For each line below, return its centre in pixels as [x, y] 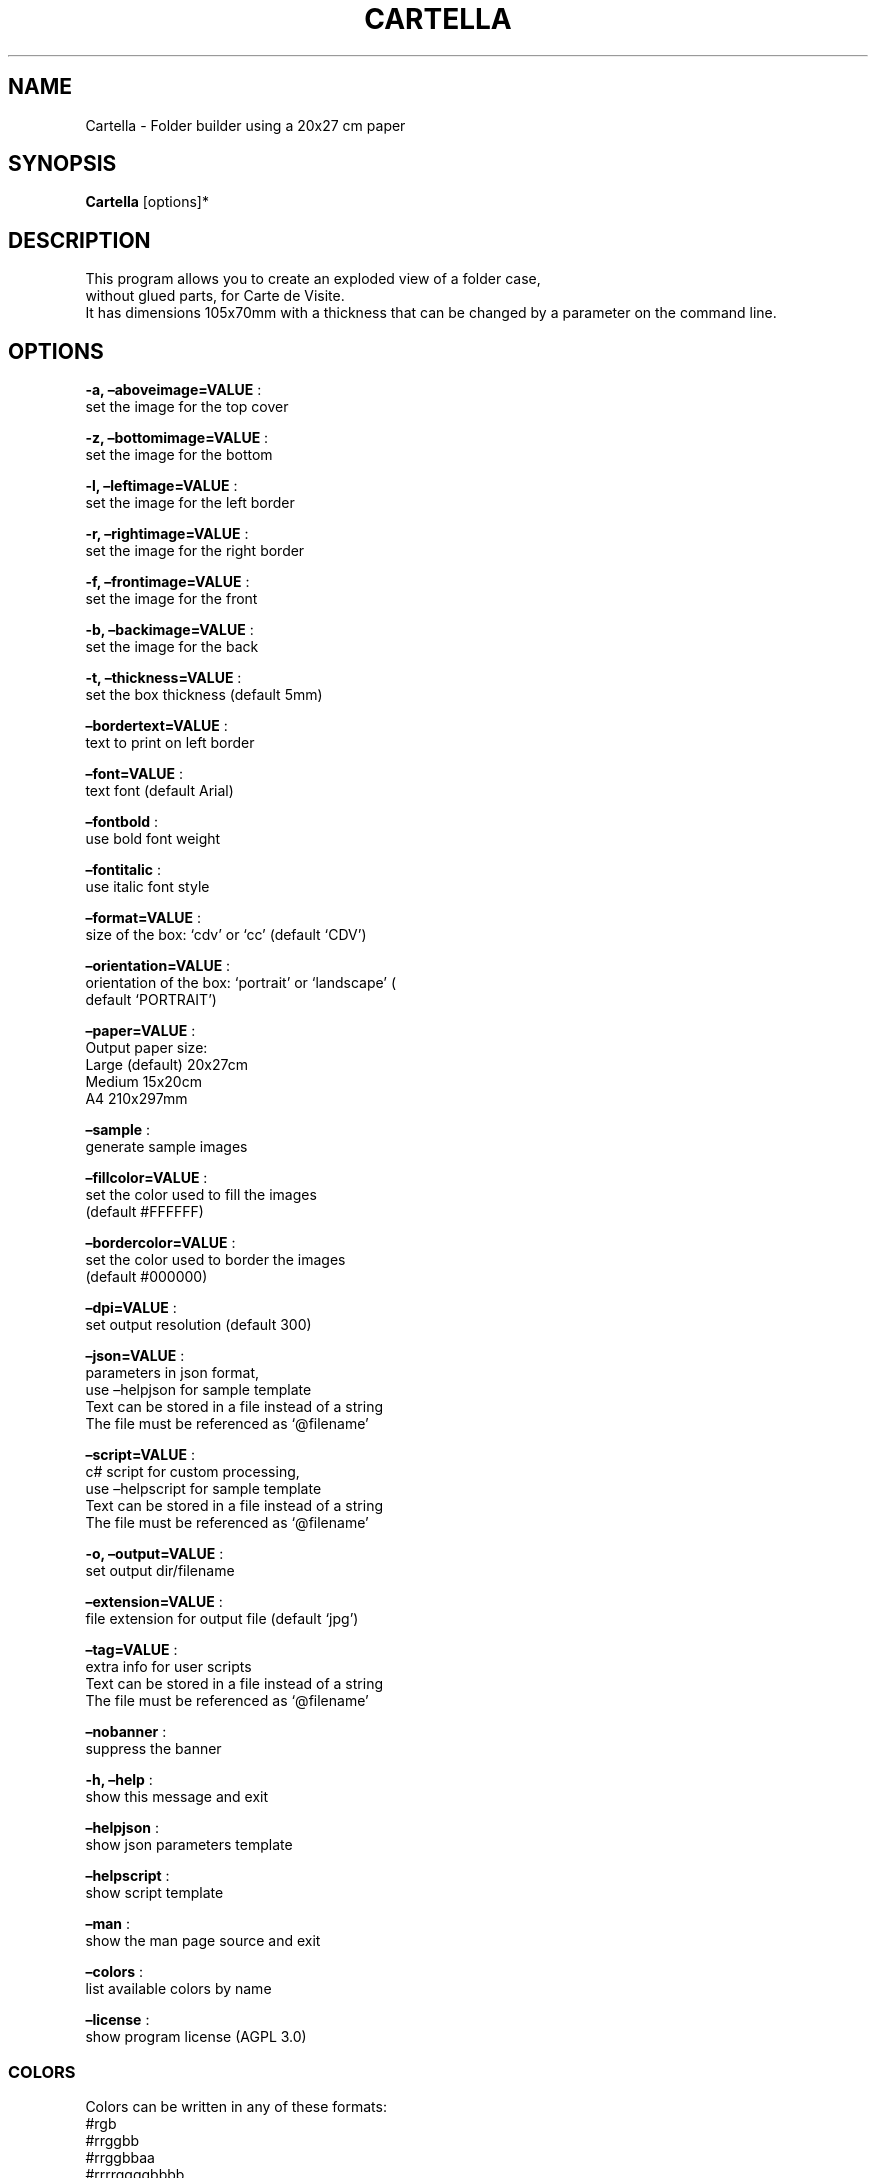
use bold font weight [153, 839]
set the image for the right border [195, 551]
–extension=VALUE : [154, 1602]
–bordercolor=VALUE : [160, 1243]
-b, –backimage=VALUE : [169, 630]
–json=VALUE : [135, 1356]
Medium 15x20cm [143, 1082]
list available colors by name [178, 1989]
